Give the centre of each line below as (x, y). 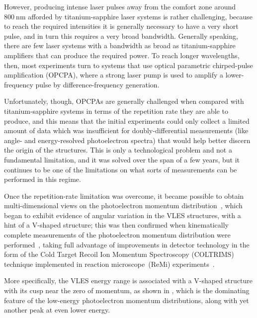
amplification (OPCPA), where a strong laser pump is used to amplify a (114, 75)
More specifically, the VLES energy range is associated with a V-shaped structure (128, 280)
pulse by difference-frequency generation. (97, 84)
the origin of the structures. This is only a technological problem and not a (118, 150)
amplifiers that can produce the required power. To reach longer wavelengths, (122, 55)
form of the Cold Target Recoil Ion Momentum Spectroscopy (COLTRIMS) (119, 254)
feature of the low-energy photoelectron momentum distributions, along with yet (127, 300)
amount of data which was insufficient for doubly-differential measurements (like (126, 130)
